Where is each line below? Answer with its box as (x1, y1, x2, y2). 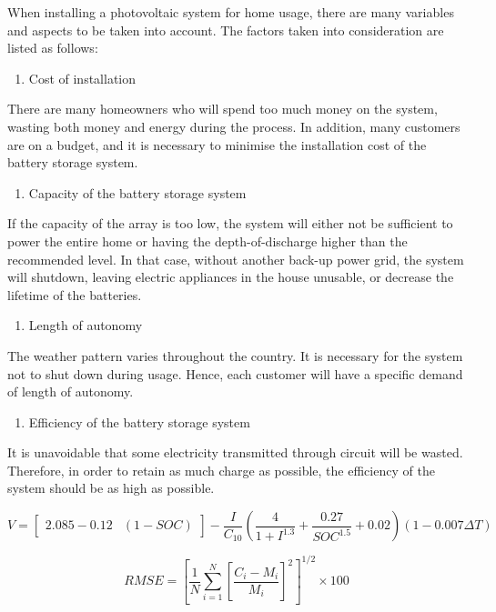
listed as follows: (7, 38, 98, 57)
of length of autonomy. (7, 382, 134, 401)
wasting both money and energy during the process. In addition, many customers (7, 116, 461, 135)
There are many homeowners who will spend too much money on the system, (7, 99, 438, 118)
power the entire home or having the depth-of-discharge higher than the (7, 231, 408, 250)
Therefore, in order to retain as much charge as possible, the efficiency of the (7, 460, 435, 479)
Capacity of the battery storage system (28, 183, 247, 202)
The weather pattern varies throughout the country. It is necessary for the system (7, 346, 463, 365)
